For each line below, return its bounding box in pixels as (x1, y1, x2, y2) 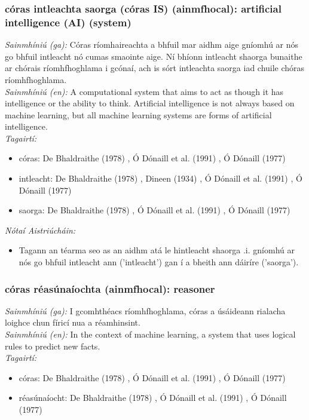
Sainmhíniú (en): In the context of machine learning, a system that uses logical (5, 328, 296, 341)
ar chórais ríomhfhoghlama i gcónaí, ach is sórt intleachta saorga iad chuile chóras (5, 62, 305, 74)
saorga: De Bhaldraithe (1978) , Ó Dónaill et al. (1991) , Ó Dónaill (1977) (19, 204, 290, 216)
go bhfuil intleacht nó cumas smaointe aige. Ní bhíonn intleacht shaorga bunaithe (5, 50, 302, 62)
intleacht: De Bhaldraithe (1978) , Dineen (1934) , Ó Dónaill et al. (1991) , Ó (19, 172, 302, 185)
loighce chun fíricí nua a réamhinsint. (5, 316, 140, 329)
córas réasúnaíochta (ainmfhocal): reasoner (5, 281, 215, 296)
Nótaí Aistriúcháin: (5, 223, 76, 236)
